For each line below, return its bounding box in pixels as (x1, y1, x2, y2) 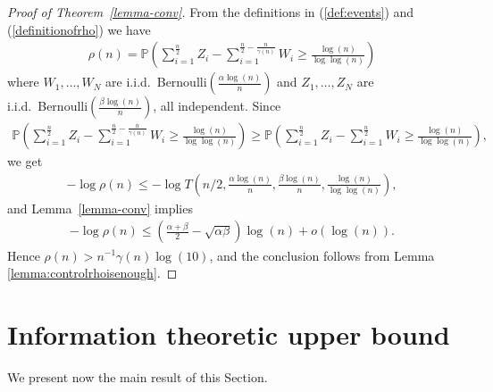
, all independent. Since (153, 96, 281, 115)
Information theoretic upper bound (7, 315, 450, 352)
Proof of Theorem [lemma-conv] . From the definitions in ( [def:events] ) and (7, 3, 414, 21)
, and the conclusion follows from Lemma (209, 246, 435, 264)
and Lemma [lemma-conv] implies (7, 198, 193, 217)
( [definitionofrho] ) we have (7, 20, 151, 38)
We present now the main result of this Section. (7, 367, 268, 386)
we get (7, 152, 43, 171)
